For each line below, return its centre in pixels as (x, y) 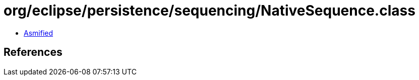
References (33, 52)
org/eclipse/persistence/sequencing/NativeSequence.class (209, 11)
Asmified (39, 33)
